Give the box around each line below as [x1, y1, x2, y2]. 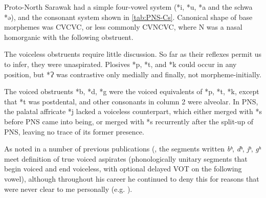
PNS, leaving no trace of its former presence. [4, 126, 144, 137]
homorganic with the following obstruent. [4, 31, 134, 42]
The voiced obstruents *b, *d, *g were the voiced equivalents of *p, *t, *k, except [4, 86, 259, 97]
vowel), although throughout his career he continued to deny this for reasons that [4, 173, 259, 184]
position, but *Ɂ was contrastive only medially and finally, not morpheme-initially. [4, 69, 261, 79]
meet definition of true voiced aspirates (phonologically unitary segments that [4, 153, 248, 164]
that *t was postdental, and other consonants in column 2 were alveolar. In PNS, [4, 96, 258, 106]
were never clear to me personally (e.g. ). [4, 183, 132, 194]
